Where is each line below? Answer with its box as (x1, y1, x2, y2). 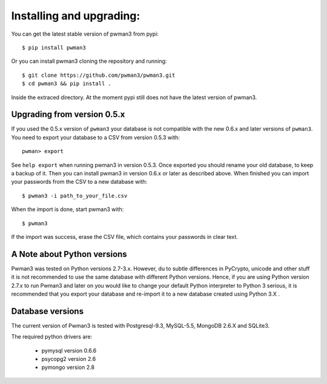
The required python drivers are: (11, 333, 93, 340)
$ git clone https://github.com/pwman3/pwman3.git (22, 71, 176, 79)
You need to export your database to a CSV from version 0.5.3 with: (11, 134, 180, 141)
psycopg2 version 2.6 (41, 356, 96, 363)
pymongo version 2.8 (41, 363, 95, 371)
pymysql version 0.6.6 (41, 347, 97, 354)
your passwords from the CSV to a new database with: (11, 178, 148, 186)
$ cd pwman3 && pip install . (22, 80, 112, 87)
